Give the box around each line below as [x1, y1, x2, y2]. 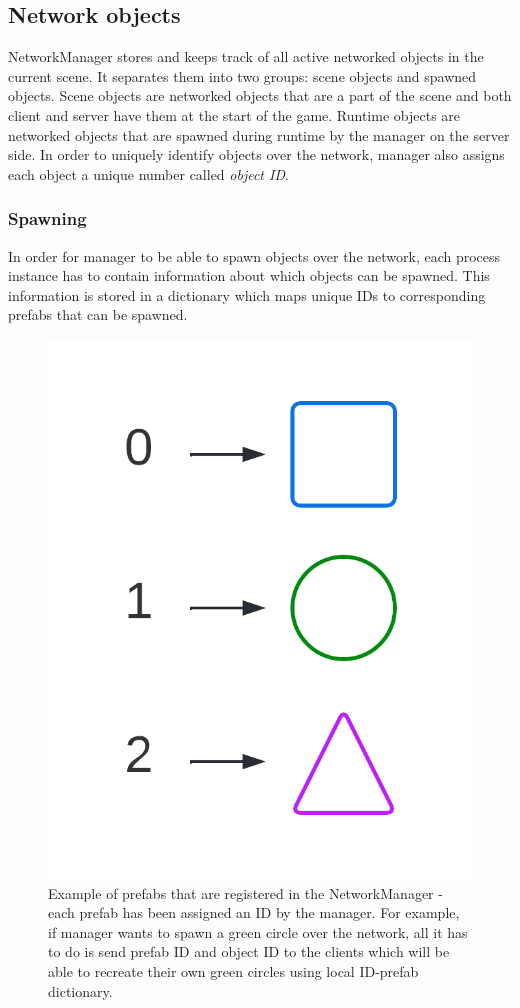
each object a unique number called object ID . [8, 163, 289, 184]
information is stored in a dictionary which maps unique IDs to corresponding [8, 284, 486, 305]
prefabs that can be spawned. [8, 304, 188, 325]
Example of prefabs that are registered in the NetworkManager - [48, 882, 443, 903]
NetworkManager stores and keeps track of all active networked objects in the [8, 46, 484, 67]
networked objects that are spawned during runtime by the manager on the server [8, 124, 510, 145]
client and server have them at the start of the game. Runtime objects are [8, 104, 461, 125]
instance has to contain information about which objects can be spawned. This [8, 265, 490, 286]
